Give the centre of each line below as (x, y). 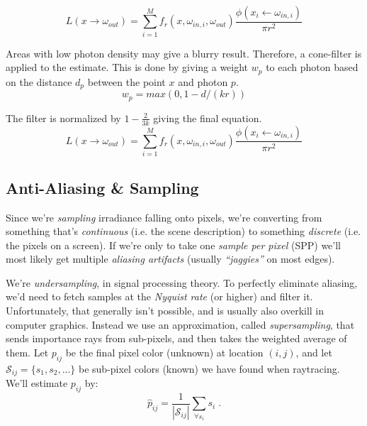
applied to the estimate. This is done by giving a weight (127, 67)
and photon (203, 81)
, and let (314, 352)
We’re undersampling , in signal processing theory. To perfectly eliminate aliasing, (182, 282)
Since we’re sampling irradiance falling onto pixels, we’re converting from (164, 217)
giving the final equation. (208, 118)
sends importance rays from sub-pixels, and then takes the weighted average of (176, 338)
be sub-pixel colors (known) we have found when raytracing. (209, 368)
